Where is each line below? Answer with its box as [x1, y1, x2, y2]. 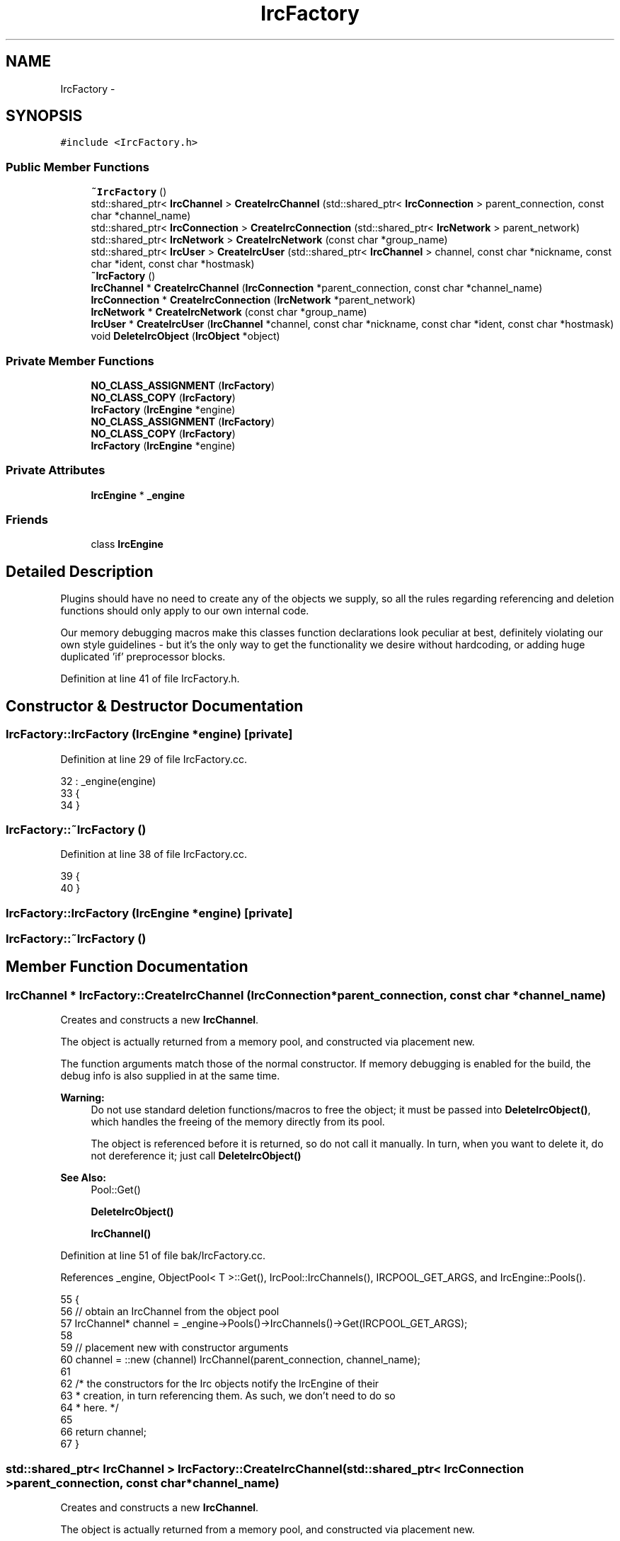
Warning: [60, 1092, 105, 1104]
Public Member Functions [6, 159, 149, 174]
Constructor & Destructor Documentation [6, 697, 304, 715]
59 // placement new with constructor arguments [60, 1341, 289, 1354]
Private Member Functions [6, 353, 154, 368]
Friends [6, 512, 48, 527]
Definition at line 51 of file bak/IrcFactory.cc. [60, 1249, 266, 1262]
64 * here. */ [60, 1402, 119, 1414]
